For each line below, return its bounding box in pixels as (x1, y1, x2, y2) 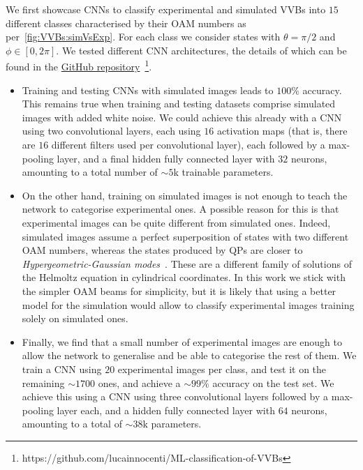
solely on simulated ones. (22, 311, 128, 326)
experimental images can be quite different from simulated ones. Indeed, (22, 215, 331, 229)
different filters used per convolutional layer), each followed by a (51, 137, 325, 151)
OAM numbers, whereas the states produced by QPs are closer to (22, 243, 303, 257)
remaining (22, 375, 65, 390)
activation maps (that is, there (216, 123, 348, 138)
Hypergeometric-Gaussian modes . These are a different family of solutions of (22, 256, 352, 271)
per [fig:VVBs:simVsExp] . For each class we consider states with (6, 29, 281, 44)
